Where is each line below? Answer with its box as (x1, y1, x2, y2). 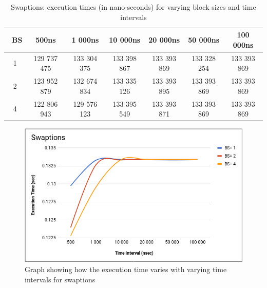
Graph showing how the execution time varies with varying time (25, 263, 227, 274)
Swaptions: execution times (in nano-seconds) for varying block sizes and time (11, 2, 256, 12)
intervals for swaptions (25, 274, 96, 284)
